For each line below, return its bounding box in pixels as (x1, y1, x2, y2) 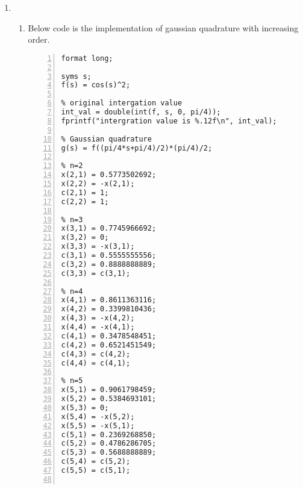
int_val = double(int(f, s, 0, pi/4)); (61, 108, 221, 117)
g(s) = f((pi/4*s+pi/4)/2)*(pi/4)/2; (61, 143, 213, 152)
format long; (61, 54, 113, 63)
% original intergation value (61, 99, 183, 108)
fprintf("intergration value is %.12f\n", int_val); (61, 116, 277, 125)
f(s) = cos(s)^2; (61, 81, 131, 90)
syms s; (61, 72, 92, 81)
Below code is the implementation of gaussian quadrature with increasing (28, 21, 299, 34)
